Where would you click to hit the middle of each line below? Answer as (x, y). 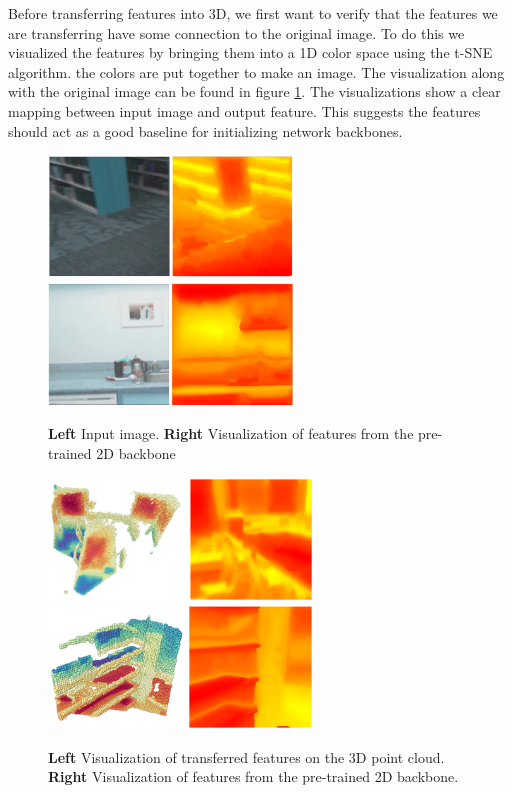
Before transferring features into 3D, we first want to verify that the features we (253, 13)
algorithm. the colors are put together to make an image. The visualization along (256, 71)
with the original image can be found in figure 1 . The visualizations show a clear (254, 91)
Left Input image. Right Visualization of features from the (231, 433)
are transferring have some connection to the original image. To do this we (236, 32)
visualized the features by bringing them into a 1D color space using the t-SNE (250, 52)
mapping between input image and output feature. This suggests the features (244, 110)
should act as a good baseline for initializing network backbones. (205, 130)
